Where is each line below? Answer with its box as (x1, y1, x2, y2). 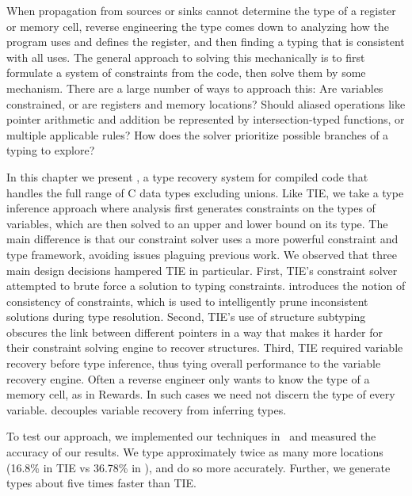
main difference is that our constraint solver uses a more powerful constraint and (6, 231, 399, 247)
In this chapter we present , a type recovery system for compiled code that (6, 168, 368, 185)
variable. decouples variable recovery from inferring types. (6, 401, 287, 418)
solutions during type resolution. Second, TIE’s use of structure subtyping (6, 308, 366, 325)
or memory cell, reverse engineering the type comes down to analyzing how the (6, 17, 389, 34)
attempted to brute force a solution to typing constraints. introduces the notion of (6, 277, 406, 294)
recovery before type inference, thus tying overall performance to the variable (6, 355, 381, 372)
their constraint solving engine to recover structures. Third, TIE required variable (6, 339, 403, 356)
